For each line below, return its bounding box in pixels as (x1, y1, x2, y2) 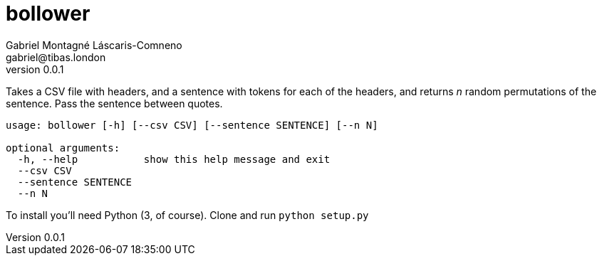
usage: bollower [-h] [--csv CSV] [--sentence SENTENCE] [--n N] (6, 119, 378, 131)
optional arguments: (6, 142, 120, 154)
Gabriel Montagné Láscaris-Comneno (6, 38, 182, 51)
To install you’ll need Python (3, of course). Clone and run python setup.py (6, 208, 369, 221)
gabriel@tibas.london (6, 50, 106, 63)
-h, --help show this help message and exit (17, 153, 331, 165)
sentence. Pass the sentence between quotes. (6, 97, 223, 110)
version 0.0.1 (6, 63, 64, 75)
